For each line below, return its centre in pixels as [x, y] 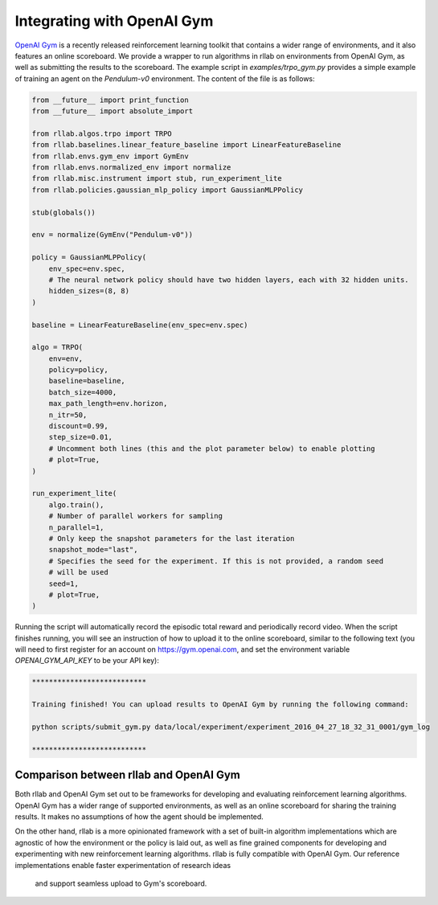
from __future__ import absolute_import [112, 111]
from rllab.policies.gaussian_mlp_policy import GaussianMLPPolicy [168, 190]
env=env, [66, 358]
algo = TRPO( [57, 347]
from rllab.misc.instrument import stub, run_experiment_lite [157, 178]
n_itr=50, [68, 415]
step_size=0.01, [80, 437]
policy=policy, [78, 370]
